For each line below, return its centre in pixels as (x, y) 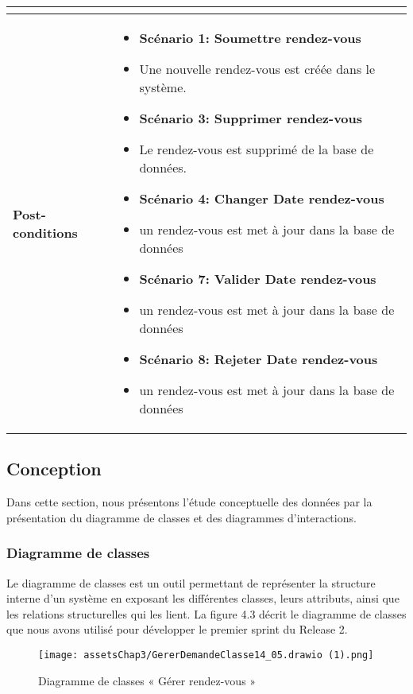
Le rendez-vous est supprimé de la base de (257, 149)
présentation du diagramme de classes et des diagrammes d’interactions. (181, 517)
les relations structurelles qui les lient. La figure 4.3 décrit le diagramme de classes (206, 613)
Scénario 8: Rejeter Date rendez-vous (259, 359)
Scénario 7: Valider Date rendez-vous (258, 279)
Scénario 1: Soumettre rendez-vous (250, 38)
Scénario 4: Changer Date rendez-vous (262, 198)
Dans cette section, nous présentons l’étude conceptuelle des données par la (189, 502)
